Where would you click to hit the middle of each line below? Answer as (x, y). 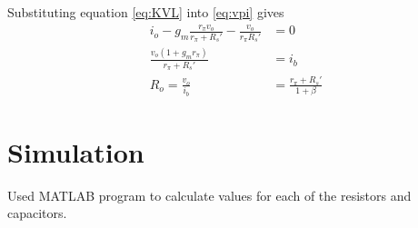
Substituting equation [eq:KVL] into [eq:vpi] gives (146, 12)
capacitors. (37, 213)
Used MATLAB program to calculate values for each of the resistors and (209, 195)
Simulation (76, 151)
